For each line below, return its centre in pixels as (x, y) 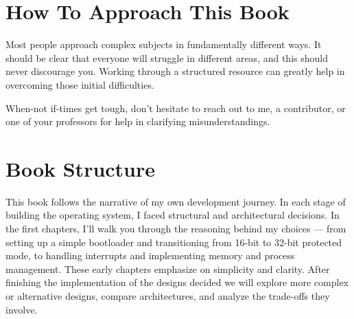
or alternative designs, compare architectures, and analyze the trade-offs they (168, 295)
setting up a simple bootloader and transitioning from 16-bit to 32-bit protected (174, 242)
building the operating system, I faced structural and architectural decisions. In (173, 215)
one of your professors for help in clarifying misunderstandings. (138, 121)
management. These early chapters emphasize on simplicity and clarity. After (168, 268)
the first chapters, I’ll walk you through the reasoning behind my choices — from (176, 228)
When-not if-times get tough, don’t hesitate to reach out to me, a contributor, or (176, 108)
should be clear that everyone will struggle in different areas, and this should (167, 57)
